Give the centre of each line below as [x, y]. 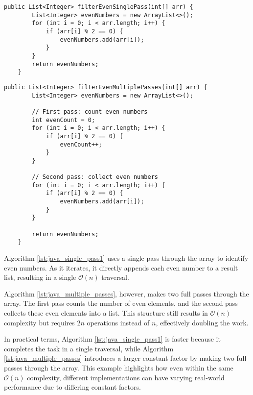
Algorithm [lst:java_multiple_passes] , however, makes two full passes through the [126, 293]
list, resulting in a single [40, 277]
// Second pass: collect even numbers [95, 177]
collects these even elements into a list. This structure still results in [106, 313]
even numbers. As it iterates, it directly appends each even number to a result [121, 267]
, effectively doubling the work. [202, 322]
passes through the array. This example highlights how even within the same [119, 367]
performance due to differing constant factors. [72, 387]
